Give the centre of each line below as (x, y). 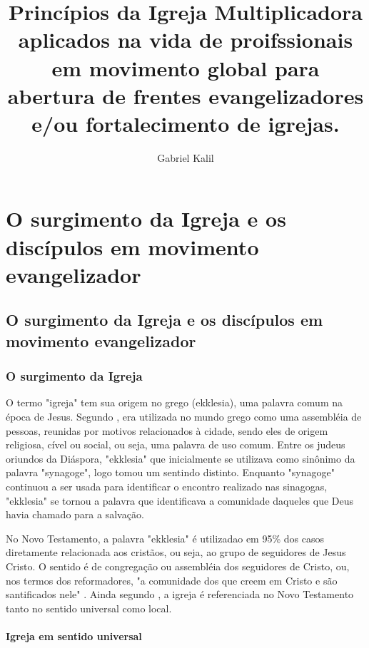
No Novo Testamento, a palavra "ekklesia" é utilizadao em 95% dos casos (165, 538)
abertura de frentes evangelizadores (186, 95)
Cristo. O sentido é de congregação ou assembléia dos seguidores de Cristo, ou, (178, 566)
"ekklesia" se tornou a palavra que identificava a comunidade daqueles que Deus (180, 500)
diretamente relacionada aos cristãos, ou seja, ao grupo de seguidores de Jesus (176, 552)
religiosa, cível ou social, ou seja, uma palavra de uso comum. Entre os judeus (176, 444)
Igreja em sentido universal (74, 636)
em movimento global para (186, 67)
